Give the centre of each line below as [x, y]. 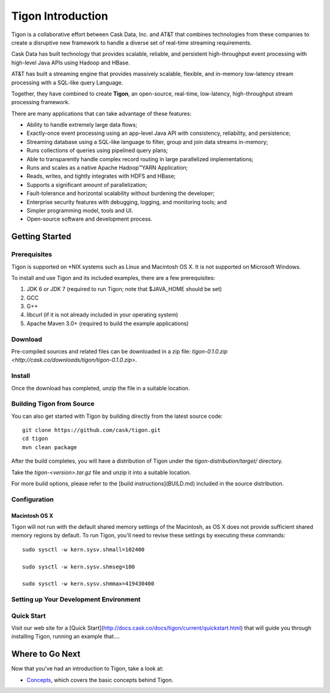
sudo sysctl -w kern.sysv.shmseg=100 [79, 566]
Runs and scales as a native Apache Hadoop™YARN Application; [107, 168]
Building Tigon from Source [53, 404]
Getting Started [41, 237]
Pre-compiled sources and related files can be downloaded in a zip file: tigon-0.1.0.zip [119, 351]
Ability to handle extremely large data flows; [82, 125]
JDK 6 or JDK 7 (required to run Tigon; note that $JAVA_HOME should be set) [124, 289]
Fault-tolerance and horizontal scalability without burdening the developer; [121, 194]
